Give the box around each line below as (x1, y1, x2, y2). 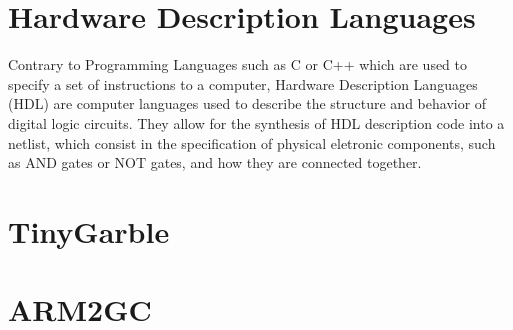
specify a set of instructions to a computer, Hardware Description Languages (8, 73, 478, 94)
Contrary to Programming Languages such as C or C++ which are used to (8, 54, 468, 75)
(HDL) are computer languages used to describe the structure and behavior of (8, 93, 487, 114)
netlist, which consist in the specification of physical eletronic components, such (8, 132, 496, 153)
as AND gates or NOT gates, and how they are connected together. (8, 152, 422, 173)
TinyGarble (8, 210, 170, 251)
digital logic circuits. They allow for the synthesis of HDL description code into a (8, 112, 505, 133)
